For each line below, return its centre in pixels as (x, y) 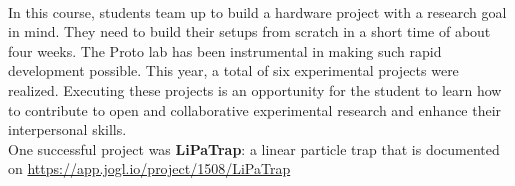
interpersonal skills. (67, 129)
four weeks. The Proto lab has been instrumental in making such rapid (225, 50)
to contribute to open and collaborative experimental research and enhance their (255, 109)
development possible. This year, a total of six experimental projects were (233, 70)
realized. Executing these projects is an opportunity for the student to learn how (255, 89)
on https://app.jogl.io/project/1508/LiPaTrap (149, 168)
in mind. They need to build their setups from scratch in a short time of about (249, 31)
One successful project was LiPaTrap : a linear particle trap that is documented (254, 148)
